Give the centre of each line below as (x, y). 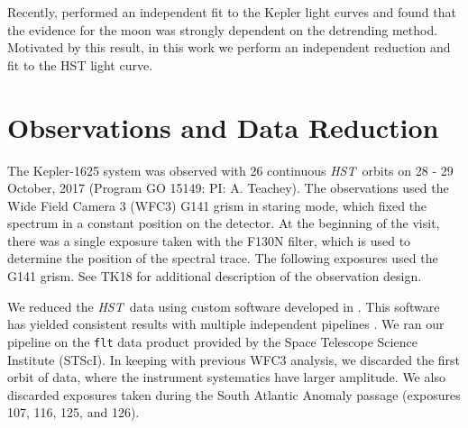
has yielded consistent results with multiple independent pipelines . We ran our (226, 324)
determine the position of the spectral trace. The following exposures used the (223, 258)
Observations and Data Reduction (223, 127)
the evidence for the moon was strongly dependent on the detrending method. (223, 29)
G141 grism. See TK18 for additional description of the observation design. (215, 276)
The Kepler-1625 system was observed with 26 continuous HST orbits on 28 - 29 (230, 170)
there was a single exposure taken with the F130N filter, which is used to (209, 240)
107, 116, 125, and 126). (73, 412)
